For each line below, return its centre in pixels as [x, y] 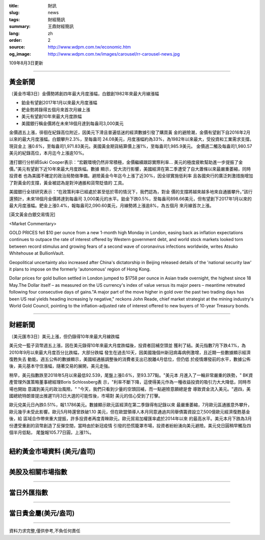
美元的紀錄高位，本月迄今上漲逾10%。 [48, 153]
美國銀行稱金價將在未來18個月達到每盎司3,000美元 [72, 123]
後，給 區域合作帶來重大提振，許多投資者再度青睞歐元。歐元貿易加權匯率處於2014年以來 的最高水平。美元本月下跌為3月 [131, 419]
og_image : [20, 54]
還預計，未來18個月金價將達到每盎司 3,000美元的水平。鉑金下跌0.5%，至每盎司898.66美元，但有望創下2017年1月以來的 [131, 199]
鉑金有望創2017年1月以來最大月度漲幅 [59, 103]
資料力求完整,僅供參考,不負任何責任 [45, 531]
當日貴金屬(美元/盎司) [42, 513]
